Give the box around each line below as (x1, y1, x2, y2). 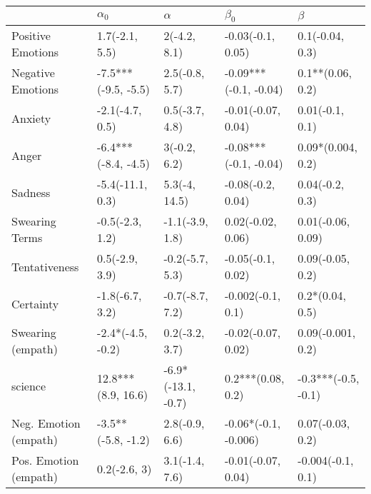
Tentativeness (11, 258, 79, 275)
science (11, 378, 46, 395)
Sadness (11, 183, 51, 201)
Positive (11, 27, 51, 44)
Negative (11, 64, 55, 81)
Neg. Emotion (11, 415, 81, 432)
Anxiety (11, 109, 51, 126)
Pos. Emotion (11, 452, 79, 469)
